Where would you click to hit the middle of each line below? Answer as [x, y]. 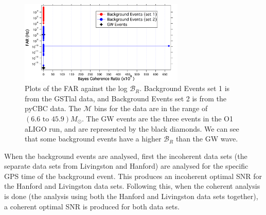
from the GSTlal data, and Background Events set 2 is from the [126, 98]
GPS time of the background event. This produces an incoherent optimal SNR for [133, 176]
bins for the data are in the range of [151, 108]
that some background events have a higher [93, 139]
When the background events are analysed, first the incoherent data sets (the [126, 156]
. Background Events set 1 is [185, 88]
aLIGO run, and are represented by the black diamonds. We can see [132, 128]
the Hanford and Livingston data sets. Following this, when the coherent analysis [132, 186]
